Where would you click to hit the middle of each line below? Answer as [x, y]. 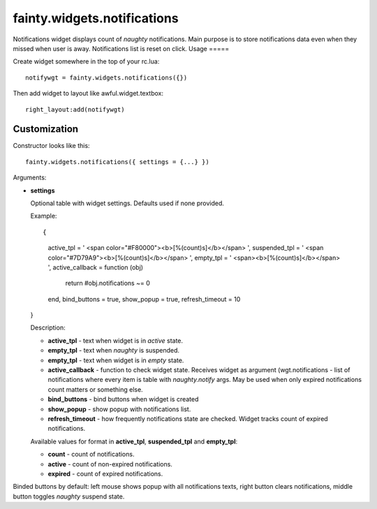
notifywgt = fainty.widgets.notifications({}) [106, 78]
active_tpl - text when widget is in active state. [116, 340]
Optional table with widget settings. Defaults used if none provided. [127, 203]
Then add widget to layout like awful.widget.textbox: [88, 94]
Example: [44, 216]
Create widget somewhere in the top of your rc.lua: [86, 61]
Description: [48, 327]
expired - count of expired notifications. [105, 473]
